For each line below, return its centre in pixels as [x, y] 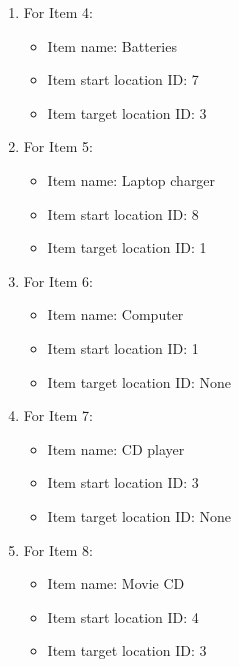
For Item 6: [58, 280]
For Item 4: [58, 12]
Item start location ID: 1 [123, 347]
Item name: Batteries [112, 45]
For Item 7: [58, 415]
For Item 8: [58, 549]
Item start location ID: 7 [123, 79]
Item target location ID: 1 [127, 247]
